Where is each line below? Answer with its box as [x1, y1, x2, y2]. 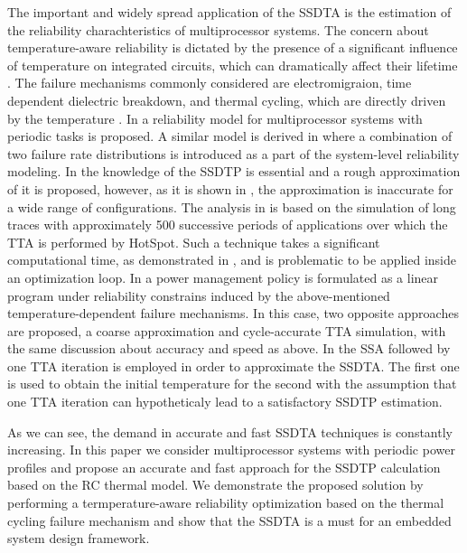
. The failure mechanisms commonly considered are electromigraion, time [7, 73, 412, 92]
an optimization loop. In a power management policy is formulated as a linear [7, 267, 439, 286]
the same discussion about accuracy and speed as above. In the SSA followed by [7, 339, 451, 358]
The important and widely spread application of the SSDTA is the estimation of [7, 3, 452, 21]
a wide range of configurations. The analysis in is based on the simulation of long [7, 197, 456, 216]
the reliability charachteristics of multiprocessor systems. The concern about [7, 20, 429, 39]
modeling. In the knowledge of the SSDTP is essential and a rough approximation [7, 162, 461, 181]
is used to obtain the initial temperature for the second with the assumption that [7, 374, 457, 393]
